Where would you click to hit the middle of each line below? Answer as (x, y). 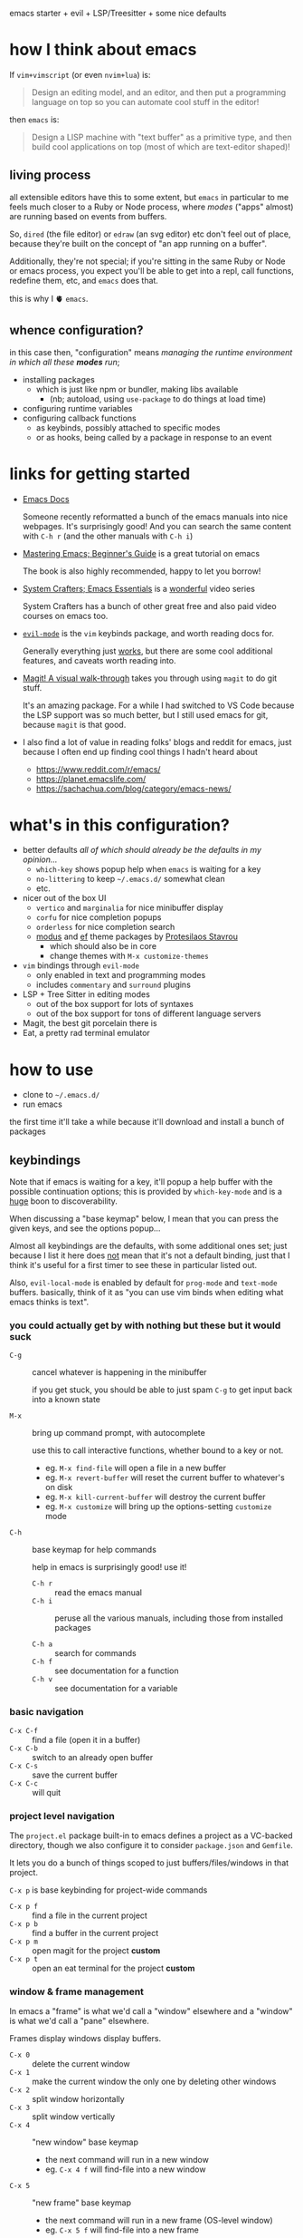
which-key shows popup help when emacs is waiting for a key (148, 869)
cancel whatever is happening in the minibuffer (119, 1372)
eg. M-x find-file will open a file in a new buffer (135, 1468)
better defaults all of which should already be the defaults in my (142, 850)
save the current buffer (75, 1775)
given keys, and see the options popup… (85, 1228)
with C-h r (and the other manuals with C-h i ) (108, 536)
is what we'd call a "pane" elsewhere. (79, 2021)
